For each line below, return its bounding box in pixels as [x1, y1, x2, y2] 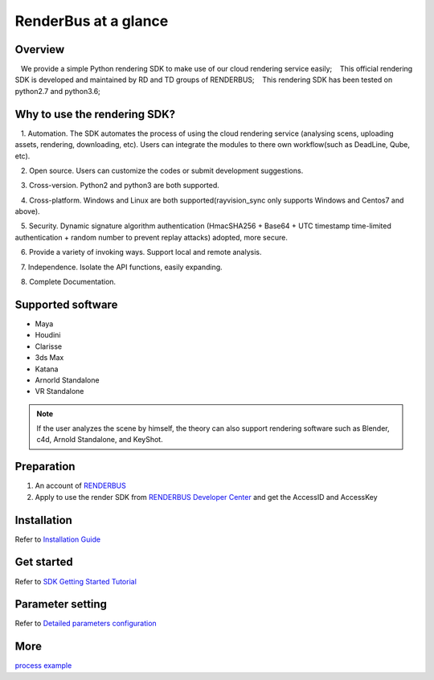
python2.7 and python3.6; [14, 86, 100, 96]
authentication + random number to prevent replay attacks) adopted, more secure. [14, 232, 289, 242]
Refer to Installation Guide [14, 535, 100, 544]
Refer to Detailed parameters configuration [14, 619, 157, 629]
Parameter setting [14, 597, 108, 611]
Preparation [14, 460, 76, 473]
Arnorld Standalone [35, 375, 100, 385]
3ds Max [35, 353, 64, 363]
